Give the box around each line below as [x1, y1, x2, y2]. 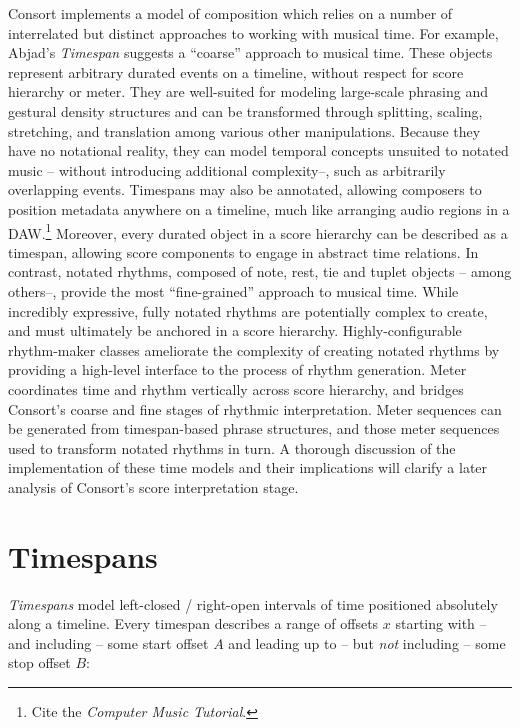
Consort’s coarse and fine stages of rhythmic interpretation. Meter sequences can [8, 398, 502, 419]
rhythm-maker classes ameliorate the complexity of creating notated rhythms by [8, 339, 500, 360]
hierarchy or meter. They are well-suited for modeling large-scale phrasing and [8, 81, 489, 102]
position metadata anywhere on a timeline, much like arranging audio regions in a [8, 198, 510, 219]
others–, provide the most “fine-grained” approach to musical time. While [8, 280, 459, 301]
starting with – [395, 613, 487, 634]
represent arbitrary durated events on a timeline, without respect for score [8, 61, 464, 82]
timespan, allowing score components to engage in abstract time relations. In [8, 241, 479, 262]
